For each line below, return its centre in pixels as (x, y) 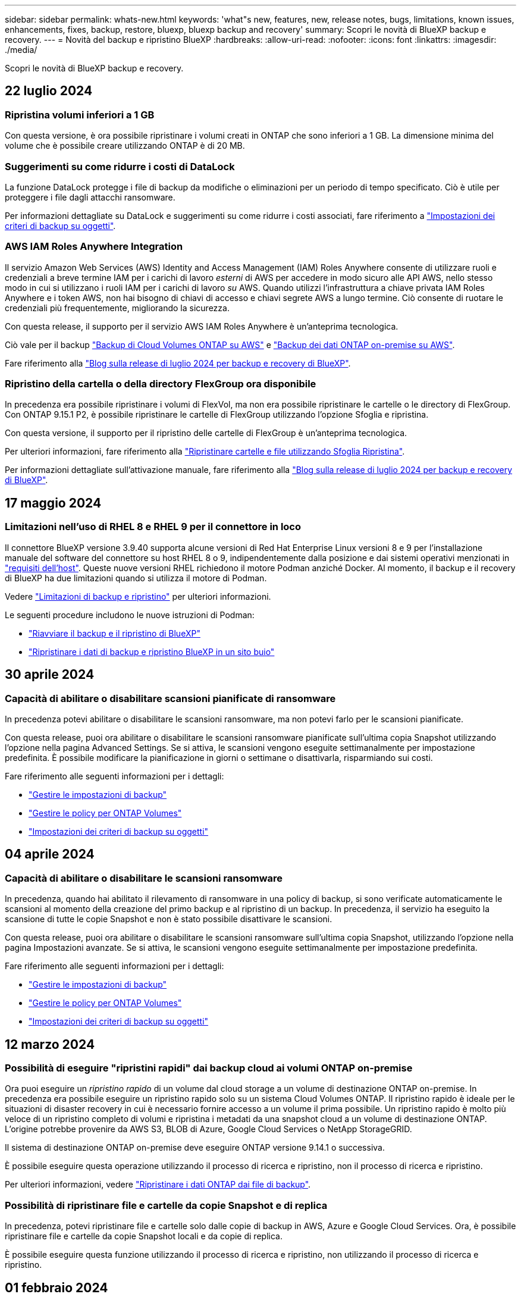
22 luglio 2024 (49, 91)
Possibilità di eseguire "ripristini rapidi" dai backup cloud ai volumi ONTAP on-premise (209, 1068)
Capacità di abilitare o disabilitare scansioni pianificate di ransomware (170, 698)
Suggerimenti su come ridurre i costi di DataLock (120, 166)
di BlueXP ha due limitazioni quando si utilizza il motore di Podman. (136, 578)
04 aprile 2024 (50, 854)
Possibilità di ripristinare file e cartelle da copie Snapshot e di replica (166, 1205)
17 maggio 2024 (53, 503)
